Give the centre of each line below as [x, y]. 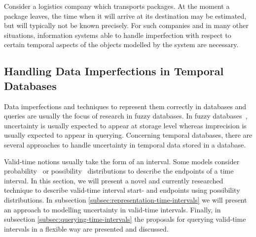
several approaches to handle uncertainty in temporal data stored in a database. [125, 144]
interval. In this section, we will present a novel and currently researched [114, 180]
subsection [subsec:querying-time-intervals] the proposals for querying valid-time [125, 219]
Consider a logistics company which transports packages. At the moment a [117, 6]
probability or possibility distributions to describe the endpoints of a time [119, 171]
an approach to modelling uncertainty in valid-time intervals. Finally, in [112, 209]
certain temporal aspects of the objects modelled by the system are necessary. [121, 44]
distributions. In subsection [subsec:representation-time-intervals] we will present [126, 199]
